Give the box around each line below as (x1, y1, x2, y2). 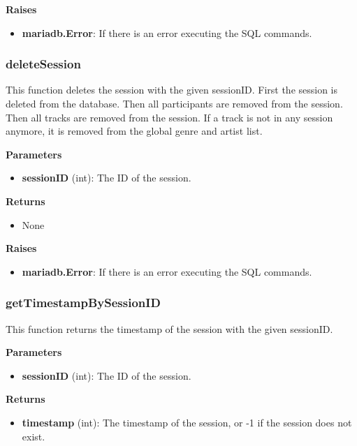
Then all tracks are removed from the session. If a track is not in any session (6, 110, 333, 124)
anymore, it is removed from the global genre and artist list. (6, 124, 263, 138)
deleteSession (6, 55, 81, 73)
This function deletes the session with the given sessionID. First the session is (6, 82, 338, 97)
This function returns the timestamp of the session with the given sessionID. (6, 321, 333, 336)
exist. (22, 429, 45, 443)
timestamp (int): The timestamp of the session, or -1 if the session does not (22, 415, 352, 429)
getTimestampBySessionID (6, 294, 161, 311)
